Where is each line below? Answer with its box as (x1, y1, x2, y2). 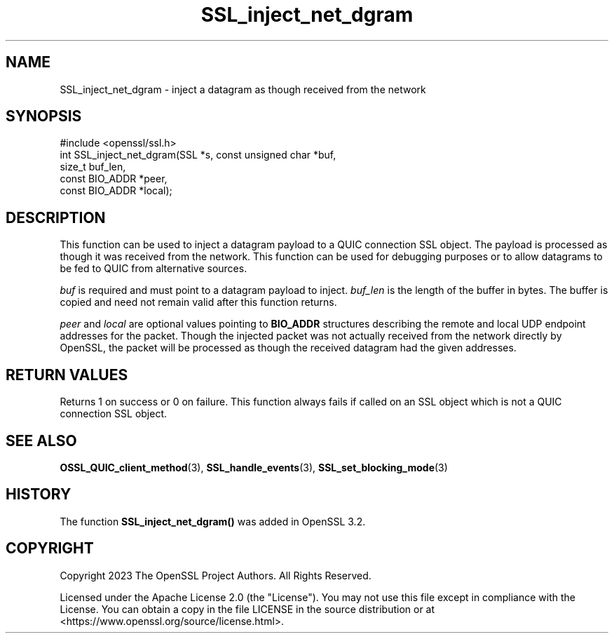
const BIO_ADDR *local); (60, 184, 172, 197)
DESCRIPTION (6, 208, 106, 227)
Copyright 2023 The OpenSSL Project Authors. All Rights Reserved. (60, 569, 371, 581)
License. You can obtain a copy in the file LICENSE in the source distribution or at (60, 603, 435, 615)
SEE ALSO (6, 431, 77, 450)
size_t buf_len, (60, 161, 126, 173)
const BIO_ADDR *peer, (60, 173, 168, 185)
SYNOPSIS (6, 107, 82, 126)
